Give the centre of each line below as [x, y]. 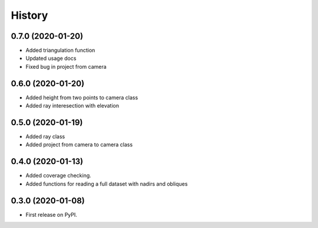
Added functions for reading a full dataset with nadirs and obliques [107, 184]
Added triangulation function [60, 51]
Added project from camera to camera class [79, 145]
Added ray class [45, 137]
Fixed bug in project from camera [66, 66]
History [29, 15]
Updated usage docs [51, 58]
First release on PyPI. [52, 214]
